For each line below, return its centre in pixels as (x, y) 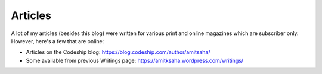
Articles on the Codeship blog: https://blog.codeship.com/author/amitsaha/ (118, 52)
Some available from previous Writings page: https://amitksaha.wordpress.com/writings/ (135, 60)
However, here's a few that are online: (58, 41)
